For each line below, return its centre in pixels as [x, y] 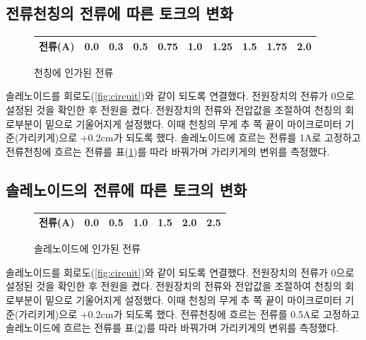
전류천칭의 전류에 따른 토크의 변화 [119, 13]
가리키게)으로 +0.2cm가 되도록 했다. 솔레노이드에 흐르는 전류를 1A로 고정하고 [190, 137]
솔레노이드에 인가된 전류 [88, 248]
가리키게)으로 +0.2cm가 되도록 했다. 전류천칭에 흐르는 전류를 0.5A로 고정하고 [189, 313]
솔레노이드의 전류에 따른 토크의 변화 [126, 189]
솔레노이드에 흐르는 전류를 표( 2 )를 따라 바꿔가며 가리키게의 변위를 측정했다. [172, 328]
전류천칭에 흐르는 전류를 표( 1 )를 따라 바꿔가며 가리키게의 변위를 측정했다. [168, 151]
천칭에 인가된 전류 [74, 72]
